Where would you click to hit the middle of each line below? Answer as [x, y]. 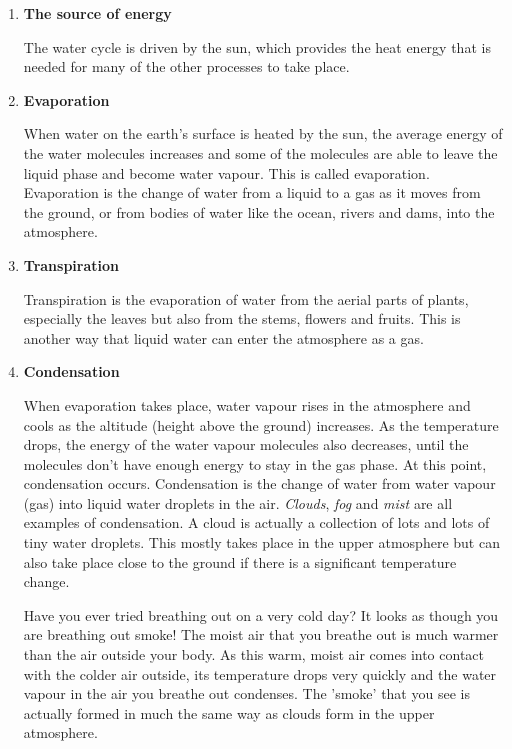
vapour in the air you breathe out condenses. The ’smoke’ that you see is [246, 693]
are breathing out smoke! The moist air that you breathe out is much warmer [261, 634]
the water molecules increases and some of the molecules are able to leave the [260, 152]
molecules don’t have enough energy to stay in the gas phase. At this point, [255, 463]
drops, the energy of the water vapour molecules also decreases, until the [246, 444]
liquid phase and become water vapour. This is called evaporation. [226, 172]
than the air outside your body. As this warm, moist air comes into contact [253, 654]
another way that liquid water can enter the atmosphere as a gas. [223, 337]
